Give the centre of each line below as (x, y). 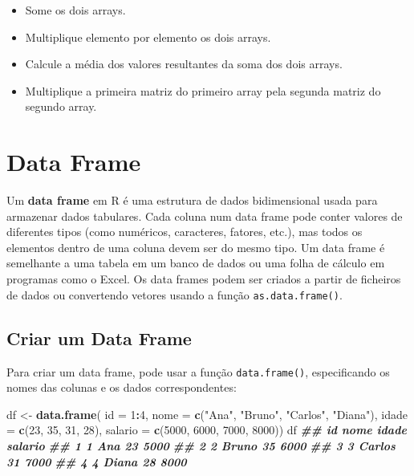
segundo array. (61, 106)
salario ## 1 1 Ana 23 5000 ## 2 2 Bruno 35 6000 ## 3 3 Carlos (201, 445)
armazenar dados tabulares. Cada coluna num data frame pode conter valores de (205, 216)
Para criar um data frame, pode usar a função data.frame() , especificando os (198, 371)
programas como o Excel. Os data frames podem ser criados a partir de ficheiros (204, 279)
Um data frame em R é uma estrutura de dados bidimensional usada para (192, 200)
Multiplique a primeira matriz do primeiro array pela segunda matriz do (203, 90)
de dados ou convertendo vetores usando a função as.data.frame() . (175, 294)
